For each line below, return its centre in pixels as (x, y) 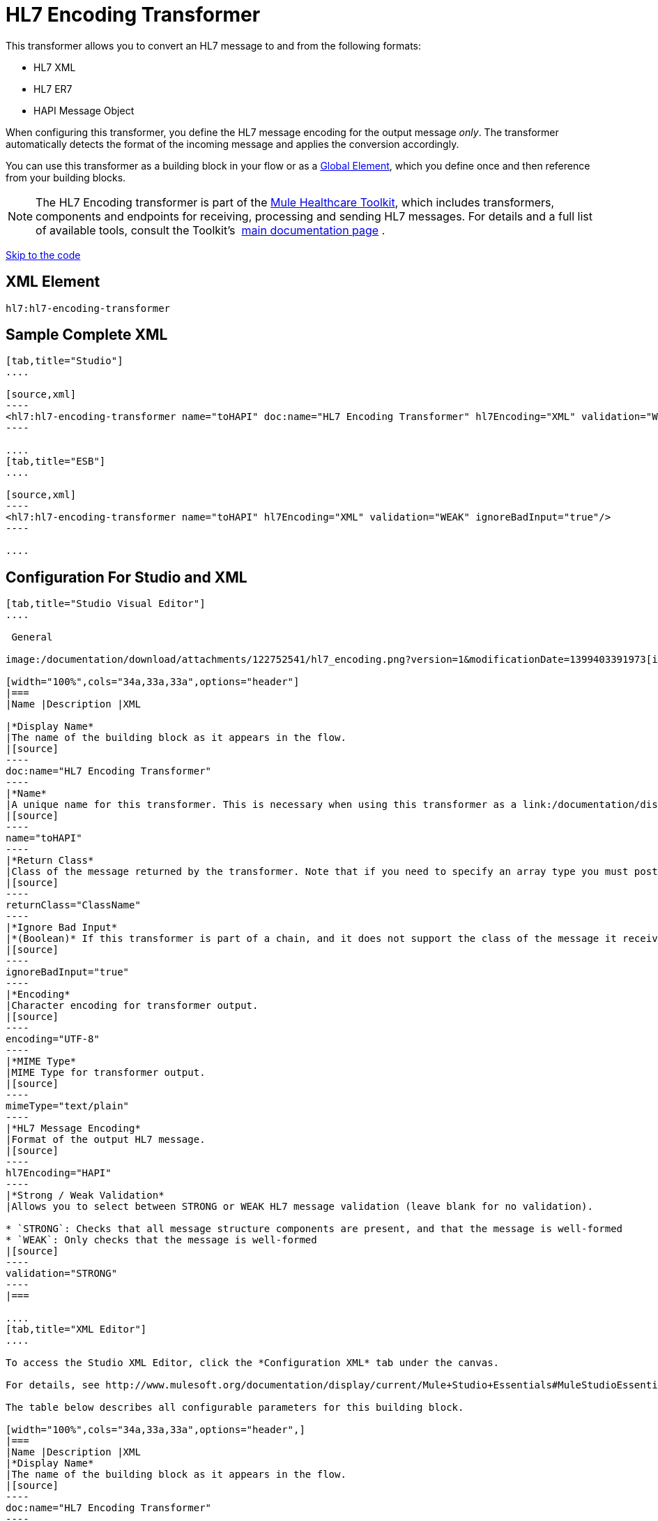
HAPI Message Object (84, 110)
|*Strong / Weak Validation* (85, 1196)
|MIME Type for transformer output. (106, 1073)
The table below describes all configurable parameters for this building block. (235, 1408)
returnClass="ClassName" (73, 905)
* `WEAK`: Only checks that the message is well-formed (161, 1240)
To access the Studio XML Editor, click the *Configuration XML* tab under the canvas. (253, 1363)
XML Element (53, 282)
